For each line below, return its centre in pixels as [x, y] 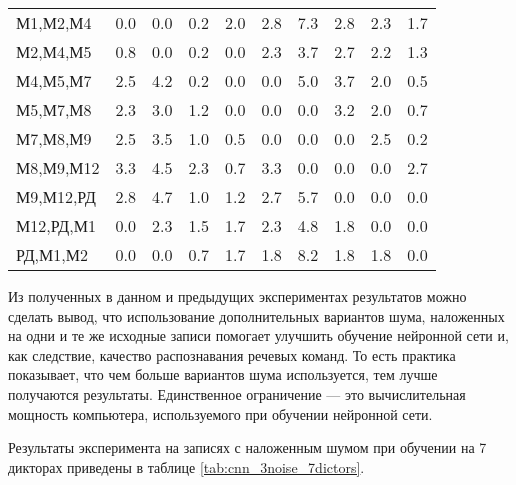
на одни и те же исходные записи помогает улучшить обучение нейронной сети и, [258, 335]
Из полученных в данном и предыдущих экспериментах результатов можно [237, 296]
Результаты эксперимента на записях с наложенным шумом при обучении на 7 [247, 447]
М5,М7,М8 [54, 109]
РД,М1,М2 [52, 254]
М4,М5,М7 [54, 80]
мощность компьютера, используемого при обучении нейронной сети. [220, 413]
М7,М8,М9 [54, 138]
